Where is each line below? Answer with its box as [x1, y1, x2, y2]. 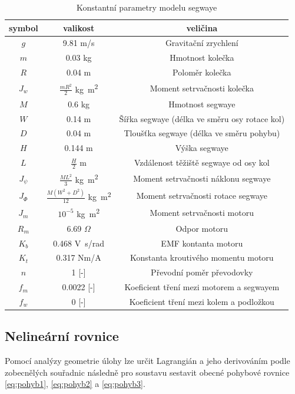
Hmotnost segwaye [168, 97, 236, 110]
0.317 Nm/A [56, 251, 101, 264]
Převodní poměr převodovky [151, 266, 253, 278]
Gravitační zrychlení [165, 37, 238, 49]
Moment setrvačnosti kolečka [150, 81, 254, 94]
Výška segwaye [175, 142, 228, 154]
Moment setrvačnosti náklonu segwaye [133, 172, 271, 185]
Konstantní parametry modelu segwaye [76, 1, 217, 13]
